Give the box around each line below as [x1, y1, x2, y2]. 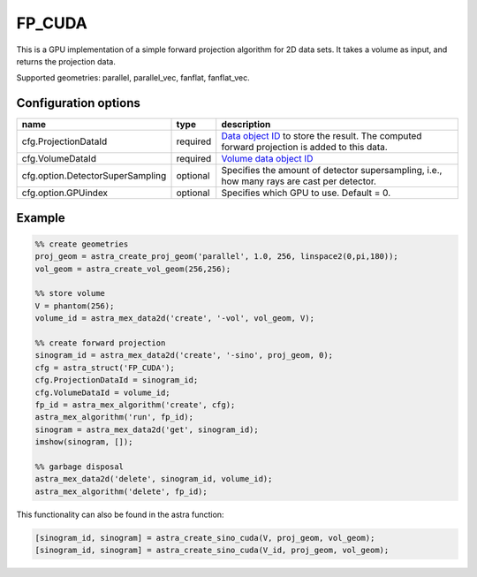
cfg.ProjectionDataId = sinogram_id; [34, 376, 199, 385]
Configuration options [16, 95, 141, 110]
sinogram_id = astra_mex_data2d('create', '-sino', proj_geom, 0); [34, 350, 334, 361]
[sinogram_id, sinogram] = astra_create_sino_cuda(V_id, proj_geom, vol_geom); [34, 545, 390, 556]
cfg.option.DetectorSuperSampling [21, 170, 167, 182]
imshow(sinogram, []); [34, 437, 133, 447]
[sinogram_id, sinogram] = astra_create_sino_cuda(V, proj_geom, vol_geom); [34, 533, 375, 543]
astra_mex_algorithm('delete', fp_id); [34, 486, 208, 497]
